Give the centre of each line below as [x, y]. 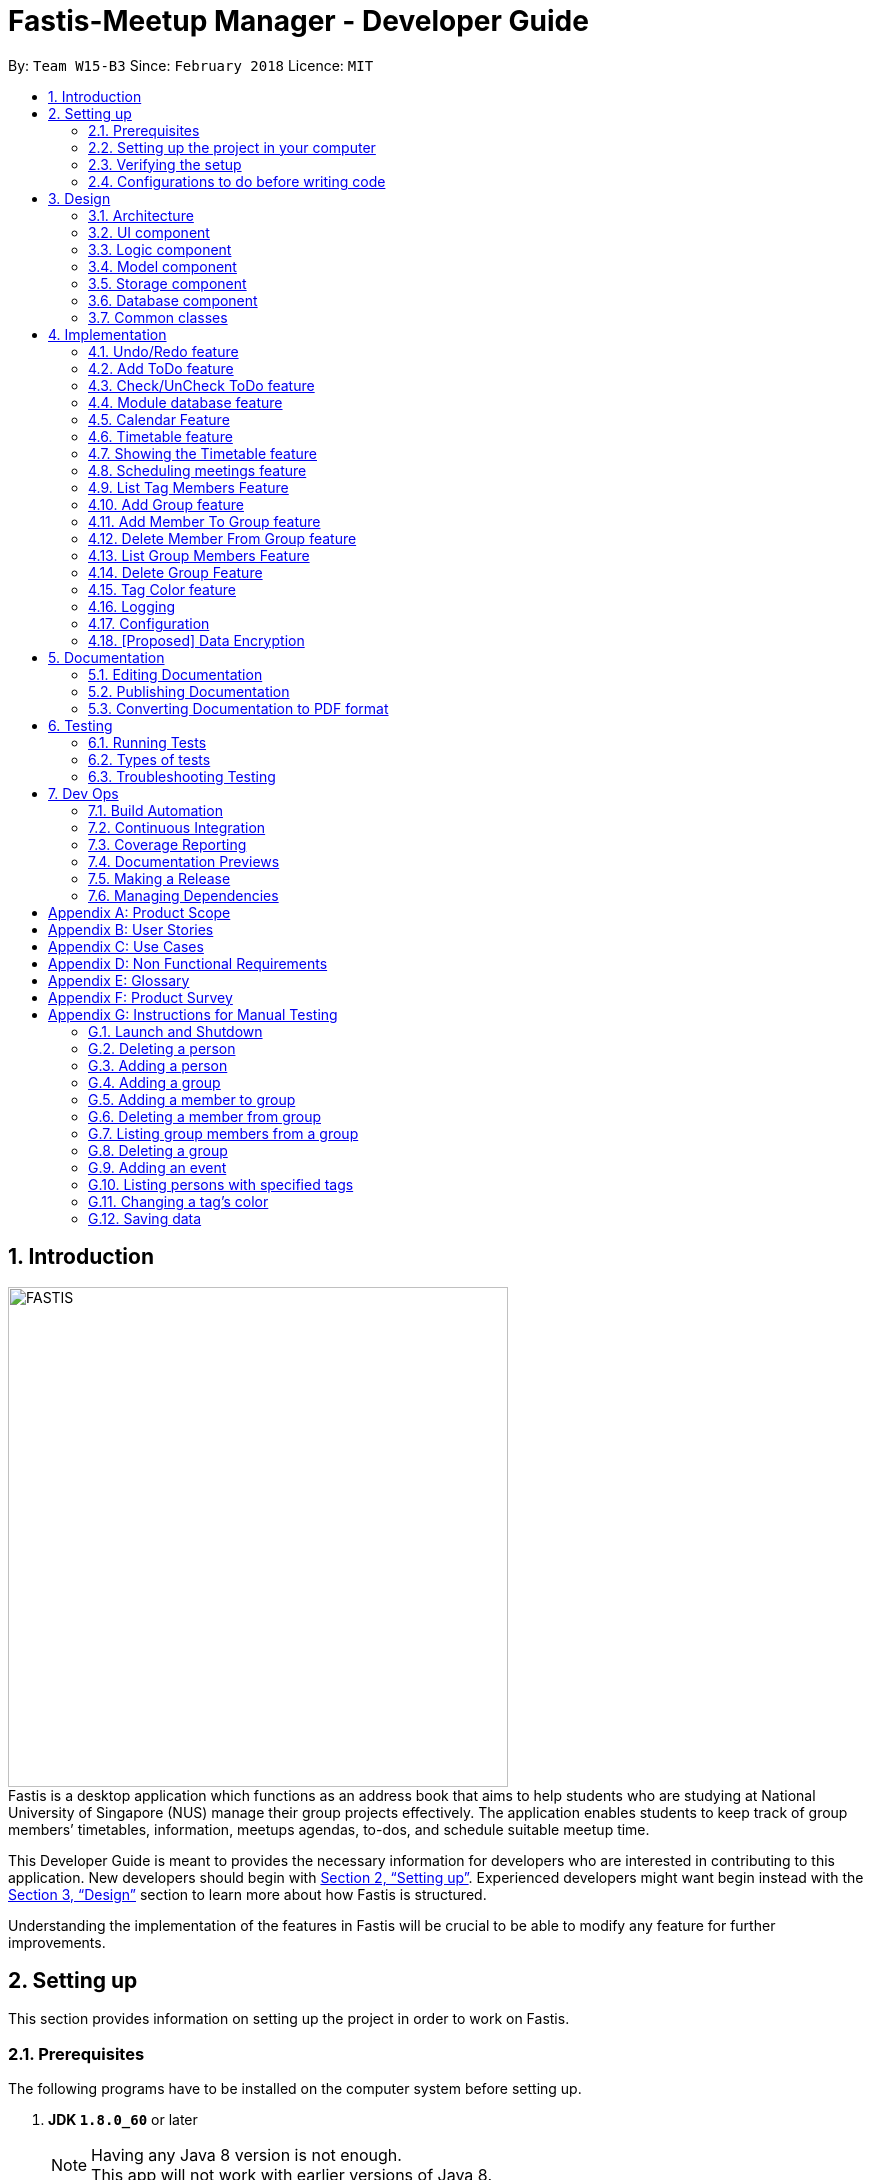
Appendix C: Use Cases [126, 946]
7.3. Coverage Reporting [167, 844]
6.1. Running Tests [147, 742]
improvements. [57, 1942]
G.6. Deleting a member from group [205, 1116]
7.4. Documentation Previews [184, 861]
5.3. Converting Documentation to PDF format [238, 708]
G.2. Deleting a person [162, 1048]
